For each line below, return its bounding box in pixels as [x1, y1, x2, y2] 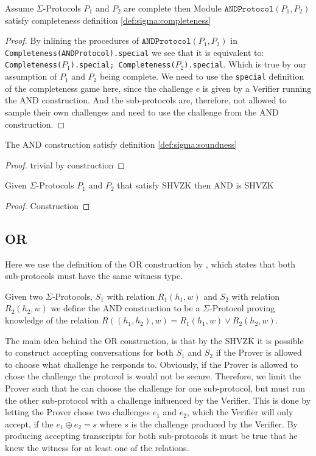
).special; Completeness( [70, 61, 175, 70]
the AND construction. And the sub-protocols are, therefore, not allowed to [5, 94, 287, 106]
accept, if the [5, 417, 54, 430]
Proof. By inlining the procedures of [5, 34, 139, 47]
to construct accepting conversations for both [5, 346, 174, 359]
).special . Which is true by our [184, 58, 306, 71]
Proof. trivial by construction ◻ [5, 158, 125, 171]
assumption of [5, 70, 57, 83]
